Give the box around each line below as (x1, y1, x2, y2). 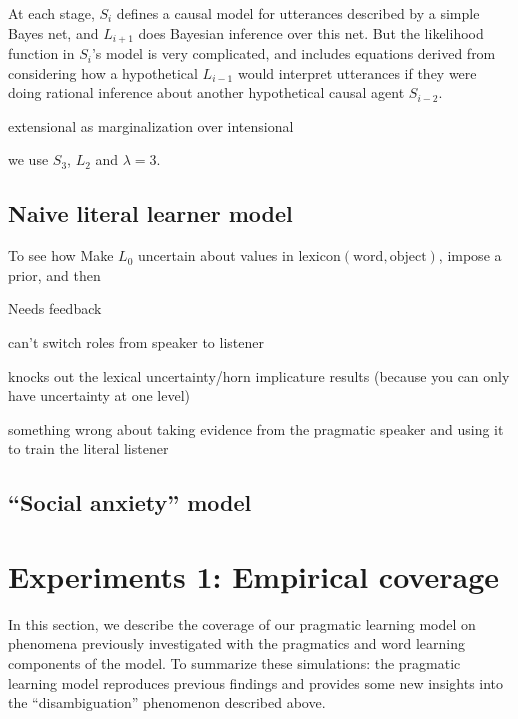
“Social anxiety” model (8, 487, 252, 518)
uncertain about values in (138, 245, 294, 266)
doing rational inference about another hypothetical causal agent (8, 82, 405, 103)
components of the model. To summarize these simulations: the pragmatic (8, 653, 461, 674)
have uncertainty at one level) (8, 385, 191, 406)
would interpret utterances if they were (237, 62, 477, 83)
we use (8, 149, 49, 170)
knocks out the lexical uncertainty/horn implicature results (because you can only (8, 365, 510, 386)
